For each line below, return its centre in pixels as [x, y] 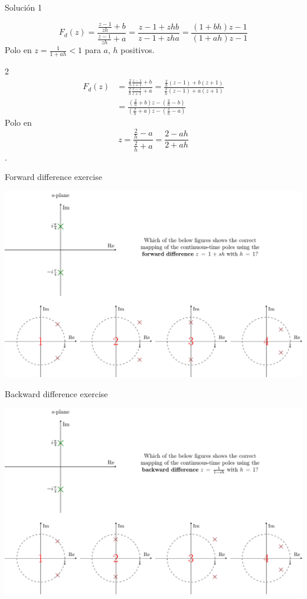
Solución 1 [24, 7]
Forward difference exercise [53, 177]
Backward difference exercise [56, 393]
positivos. [138, 50]
